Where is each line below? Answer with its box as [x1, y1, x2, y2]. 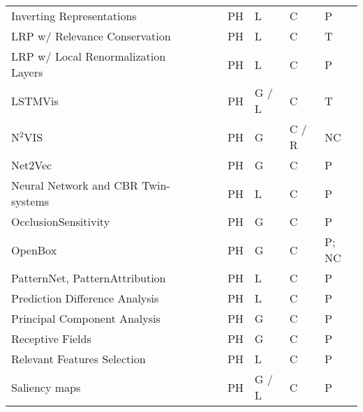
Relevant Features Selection [11, 351, 146, 367]
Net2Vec [11, 157, 52, 173]
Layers [11, 64, 43, 80]
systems [11, 193, 50, 209]
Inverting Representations [11, 8, 137, 24]
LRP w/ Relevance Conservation [11, 28, 171, 44]
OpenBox [11, 241, 57, 258]
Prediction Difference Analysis [11, 290, 159, 306]
